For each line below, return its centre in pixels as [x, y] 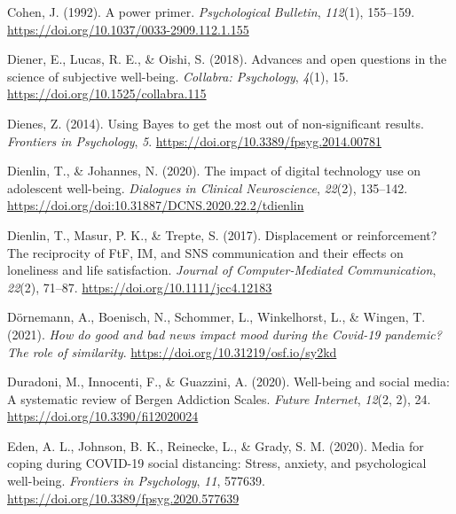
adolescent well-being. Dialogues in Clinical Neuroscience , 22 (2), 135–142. [208, 187]
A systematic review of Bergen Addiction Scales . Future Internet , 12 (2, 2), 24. [219, 398]
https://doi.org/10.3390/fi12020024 [103, 416]
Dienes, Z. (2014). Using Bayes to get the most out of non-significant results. [216, 123]
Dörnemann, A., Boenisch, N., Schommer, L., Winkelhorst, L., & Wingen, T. [216, 317]
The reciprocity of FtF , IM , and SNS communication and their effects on [205, 252]
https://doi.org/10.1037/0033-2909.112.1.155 [128, 29]
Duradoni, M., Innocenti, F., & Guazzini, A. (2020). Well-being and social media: [228, 382]
